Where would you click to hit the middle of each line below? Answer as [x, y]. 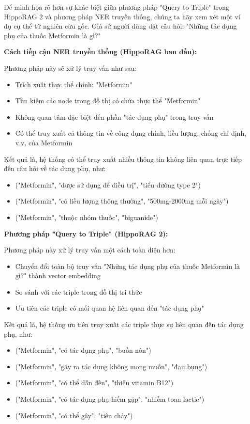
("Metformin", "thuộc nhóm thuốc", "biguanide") [87, 217]
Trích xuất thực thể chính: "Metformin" [74, 84]
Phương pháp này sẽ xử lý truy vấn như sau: [70, 68]
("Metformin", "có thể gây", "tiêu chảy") [74, 415]
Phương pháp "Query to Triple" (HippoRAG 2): [86, 233]
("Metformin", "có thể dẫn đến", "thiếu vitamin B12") [94, 383]
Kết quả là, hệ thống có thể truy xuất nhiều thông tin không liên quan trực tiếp [123, 159]
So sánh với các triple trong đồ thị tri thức [79, 291]
